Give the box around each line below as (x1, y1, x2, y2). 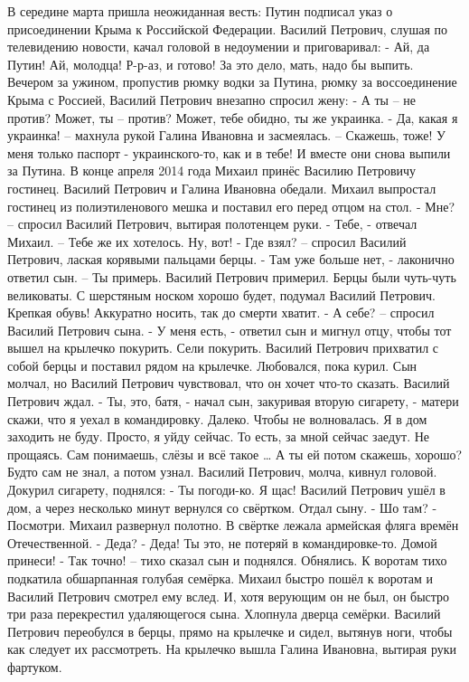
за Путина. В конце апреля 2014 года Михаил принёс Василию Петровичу (7, 161, 417, 180)
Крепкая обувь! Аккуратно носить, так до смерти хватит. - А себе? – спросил (7, 303, 435, 322)
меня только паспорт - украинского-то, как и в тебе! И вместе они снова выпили (7, 143, 451, 162)
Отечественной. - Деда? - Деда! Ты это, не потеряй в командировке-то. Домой (7, 533, 437, 552)
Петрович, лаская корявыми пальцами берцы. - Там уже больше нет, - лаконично (7, 250, 455, 269)
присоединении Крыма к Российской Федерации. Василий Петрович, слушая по (7, 19, 448, 38)
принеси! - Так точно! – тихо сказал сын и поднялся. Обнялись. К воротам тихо (7, 551, 447, 570)
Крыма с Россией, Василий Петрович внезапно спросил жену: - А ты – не (7, 90, 417, 109)
